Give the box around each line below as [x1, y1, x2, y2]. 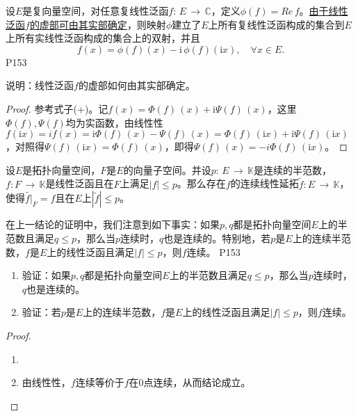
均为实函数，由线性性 [65, 115, 163, 129]
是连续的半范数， [254, 162, 332, 177]
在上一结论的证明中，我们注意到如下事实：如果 [6, 217, 220, 232]
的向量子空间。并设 [123, 162, 211, 177]
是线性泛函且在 [45, 176, 114, 191]
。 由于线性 [299, 3, 348, 17]
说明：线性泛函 [6, 78, 74, 93]
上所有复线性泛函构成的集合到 [208, 17, 345, 31]
